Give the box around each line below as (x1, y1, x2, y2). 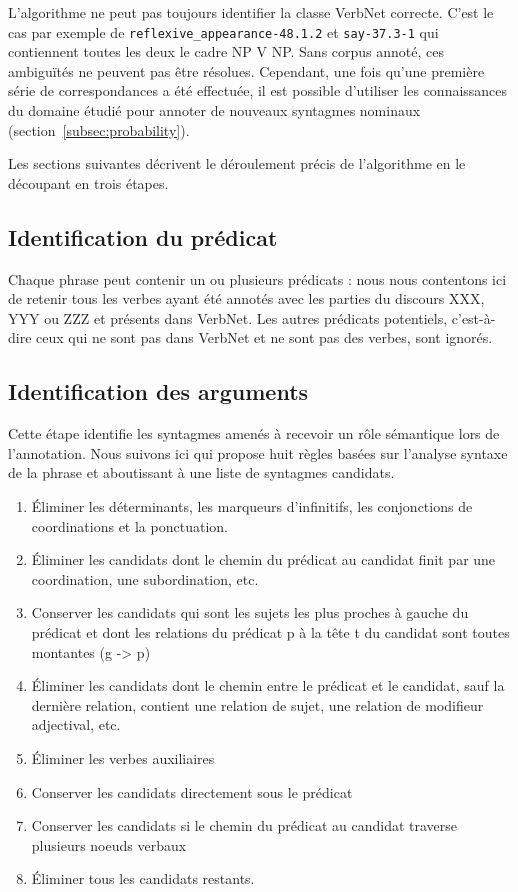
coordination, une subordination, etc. (31, 568, 259, 589)
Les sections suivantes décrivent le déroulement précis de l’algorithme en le (8, 153, 466, 174)
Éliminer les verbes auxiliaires (31, 747, 215, 768)
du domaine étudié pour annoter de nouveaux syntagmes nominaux (8, 100, 421, 121)
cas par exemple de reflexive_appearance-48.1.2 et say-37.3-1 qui (8, 21, 439, 42)
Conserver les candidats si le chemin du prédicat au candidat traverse (31, 815, 458, 836)
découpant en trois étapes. (8, 172, 169, 193)
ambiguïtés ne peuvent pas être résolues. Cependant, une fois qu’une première (8, 60, 485, 81)
